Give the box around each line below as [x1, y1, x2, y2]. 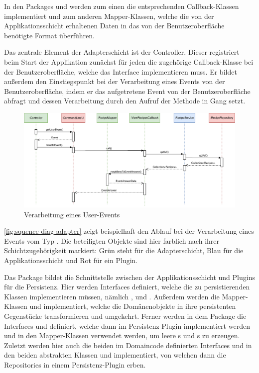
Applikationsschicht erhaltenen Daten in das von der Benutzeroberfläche [4, 20, 225, 31]
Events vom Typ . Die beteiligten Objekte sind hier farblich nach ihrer [4, 235, 219, 246]
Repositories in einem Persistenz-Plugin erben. [4, 359, 146, 370]
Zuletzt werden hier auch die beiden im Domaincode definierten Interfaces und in [4, 340, 252, 350]
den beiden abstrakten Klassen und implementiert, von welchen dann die [4, 350, 226, 360]
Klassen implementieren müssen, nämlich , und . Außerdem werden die [4, 291, 220, 301]
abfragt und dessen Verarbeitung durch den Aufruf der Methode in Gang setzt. [4, 95, 246, 106]
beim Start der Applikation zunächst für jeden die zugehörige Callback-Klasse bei [4, 56, 254, 67]
